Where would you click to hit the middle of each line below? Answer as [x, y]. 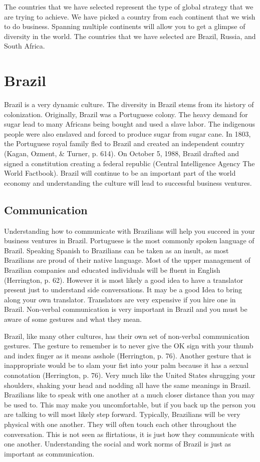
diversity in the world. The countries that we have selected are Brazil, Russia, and [130, 36]
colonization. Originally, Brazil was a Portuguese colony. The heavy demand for [126, 114]
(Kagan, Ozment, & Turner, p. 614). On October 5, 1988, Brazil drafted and [122, 153]
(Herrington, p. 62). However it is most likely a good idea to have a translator [124, 280]
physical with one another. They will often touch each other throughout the [120, 424]
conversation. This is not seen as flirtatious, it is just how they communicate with [129, 434]
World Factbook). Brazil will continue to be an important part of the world [120, 173]
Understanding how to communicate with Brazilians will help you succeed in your [129, 230]
